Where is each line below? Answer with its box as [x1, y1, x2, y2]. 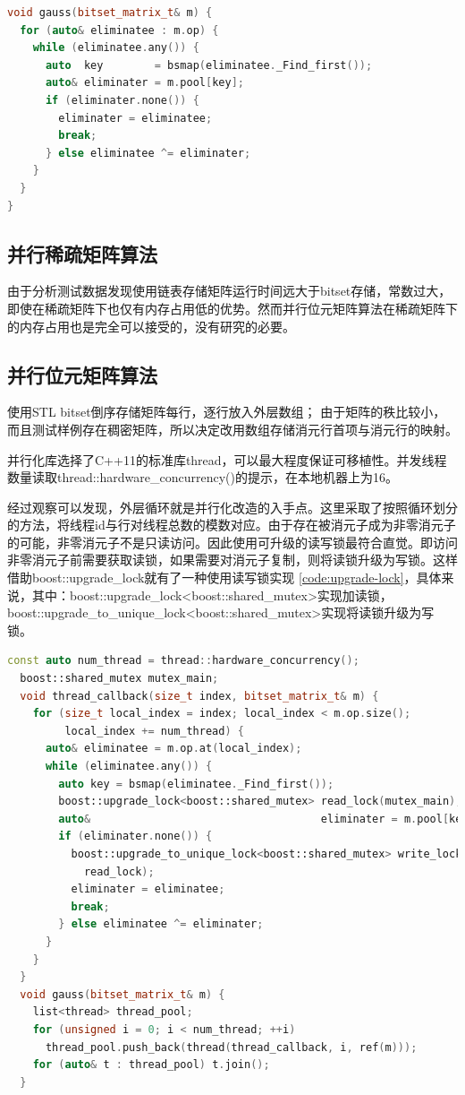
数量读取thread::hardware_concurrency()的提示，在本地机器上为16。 [7, 468, 398, 487]
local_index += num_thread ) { [64, 724, 244, 737]
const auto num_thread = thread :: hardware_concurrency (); [7, 654, 359, 668]
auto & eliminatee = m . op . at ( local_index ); [45, 742, 302, 755]
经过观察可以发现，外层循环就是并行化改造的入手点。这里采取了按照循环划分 [7, 497, 458, 516]
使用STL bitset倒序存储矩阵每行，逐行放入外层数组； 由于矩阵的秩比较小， [7, 402, 446, 421]
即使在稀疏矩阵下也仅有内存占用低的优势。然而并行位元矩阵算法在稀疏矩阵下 [7, 298, 458, 317]
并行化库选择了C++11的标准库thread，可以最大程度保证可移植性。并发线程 [7, 450, 447, 469]
